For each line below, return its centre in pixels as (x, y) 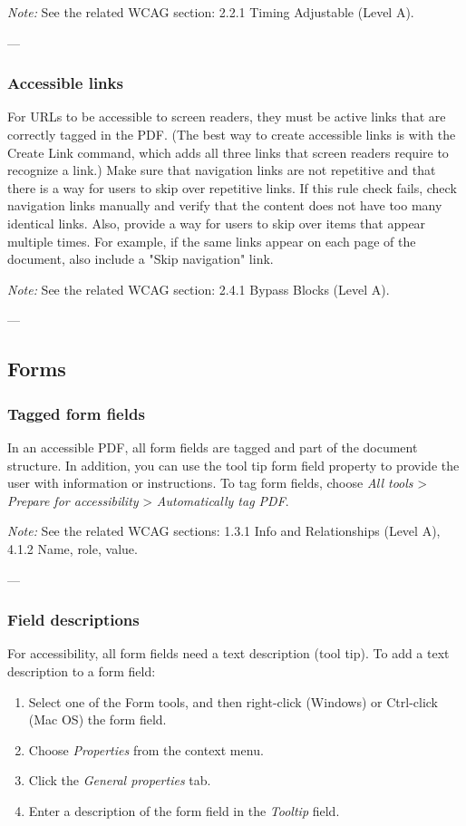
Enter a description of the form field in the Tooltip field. (184, 810)
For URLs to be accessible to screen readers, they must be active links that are (227, 117)
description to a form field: (82, 671)
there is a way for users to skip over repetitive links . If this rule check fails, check (232, 187)
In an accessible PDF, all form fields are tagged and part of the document (213, 447)
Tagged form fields (76, 413)
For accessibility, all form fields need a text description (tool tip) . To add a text (228, 653)
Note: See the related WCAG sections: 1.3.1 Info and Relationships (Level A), (224, 531)
